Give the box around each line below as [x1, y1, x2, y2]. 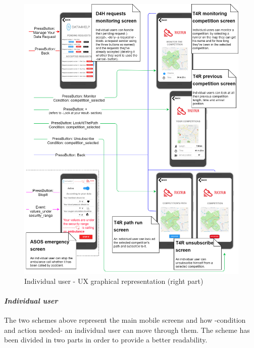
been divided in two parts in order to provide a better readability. [4, 334, 208, 345]
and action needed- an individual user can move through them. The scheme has [4, 324, 250, 335]
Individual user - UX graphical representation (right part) [24, 275, 204, 286]
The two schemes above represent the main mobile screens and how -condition [4, 315, 246, 325]
